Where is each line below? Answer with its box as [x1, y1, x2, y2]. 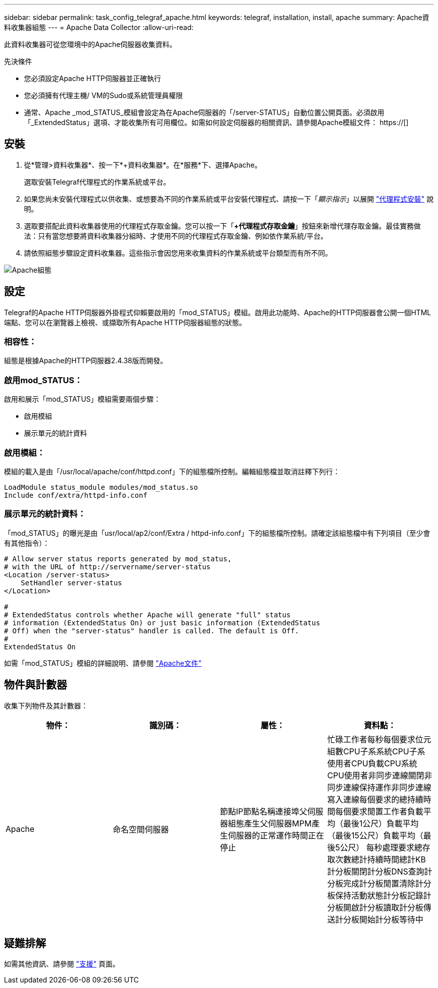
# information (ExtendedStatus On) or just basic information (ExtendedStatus [4, 618, 320, 627]
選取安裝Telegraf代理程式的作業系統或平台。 [24, 177, 170, 186]
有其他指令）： [4, 538, 49, 547]
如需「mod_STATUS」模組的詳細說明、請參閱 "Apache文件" [4, 658, 201, 667]
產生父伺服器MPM [244, 818, 312, 828]
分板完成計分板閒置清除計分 [327, 878, 431, 888]
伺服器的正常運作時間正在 [228, 830, 324, 840]
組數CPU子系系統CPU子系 [327, 746, 425, 756]
